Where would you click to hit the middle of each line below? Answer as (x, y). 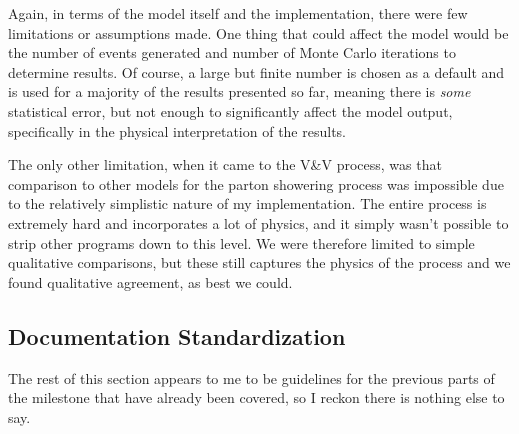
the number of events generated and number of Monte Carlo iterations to (232, 52)
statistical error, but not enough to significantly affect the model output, (230, 110)
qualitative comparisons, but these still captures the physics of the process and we (259, 262)
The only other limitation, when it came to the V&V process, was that (225, 164)
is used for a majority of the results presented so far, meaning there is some (239, 91)
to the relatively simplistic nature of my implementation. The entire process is (247, 203)
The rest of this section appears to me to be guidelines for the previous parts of (251, 377)
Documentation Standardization (177, 335)
